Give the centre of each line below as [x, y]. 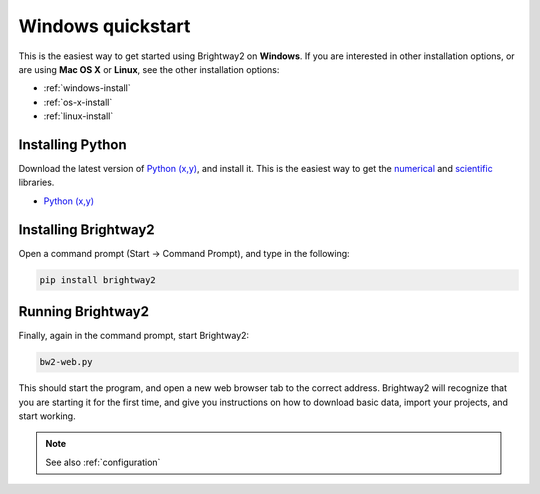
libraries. [36, 182]
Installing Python [72, 144]
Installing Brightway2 [86, 229]
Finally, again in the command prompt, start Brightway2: [134, 336]
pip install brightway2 [98, 279]
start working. [47, 416]
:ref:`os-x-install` [78, 102]
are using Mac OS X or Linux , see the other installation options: [149, 69]
